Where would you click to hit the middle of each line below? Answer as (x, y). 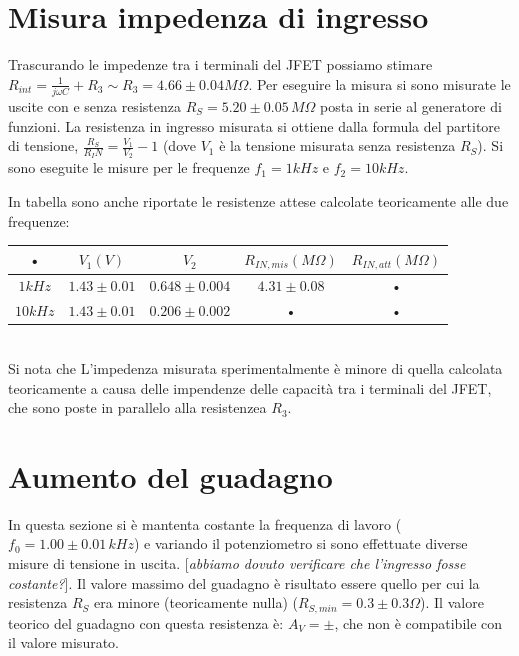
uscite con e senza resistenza (94, 106)
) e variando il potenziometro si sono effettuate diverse (300, 543)
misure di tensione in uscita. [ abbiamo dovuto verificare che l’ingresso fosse (237, 563)
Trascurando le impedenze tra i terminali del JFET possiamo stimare (220, 64)
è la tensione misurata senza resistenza (337, 145)
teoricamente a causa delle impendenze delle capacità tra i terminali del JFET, (250, 387)
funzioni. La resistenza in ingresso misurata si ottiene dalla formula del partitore (254, 125)
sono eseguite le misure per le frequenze (129, 167)
